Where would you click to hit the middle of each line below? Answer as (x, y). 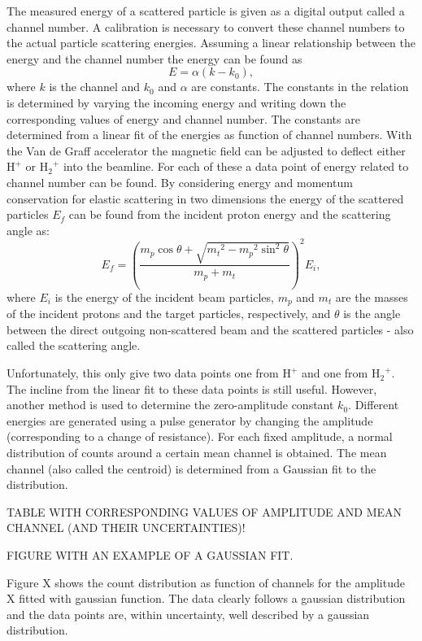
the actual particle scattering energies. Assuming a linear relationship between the (211, 43)
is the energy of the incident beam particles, (164, 297)
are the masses (372, 297)
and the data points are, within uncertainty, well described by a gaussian (188, 614)
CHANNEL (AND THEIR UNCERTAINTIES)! (126, 528)
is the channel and (95, 87)
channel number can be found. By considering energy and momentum (180, 182)
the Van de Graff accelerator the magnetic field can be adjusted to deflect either (206, 150)
